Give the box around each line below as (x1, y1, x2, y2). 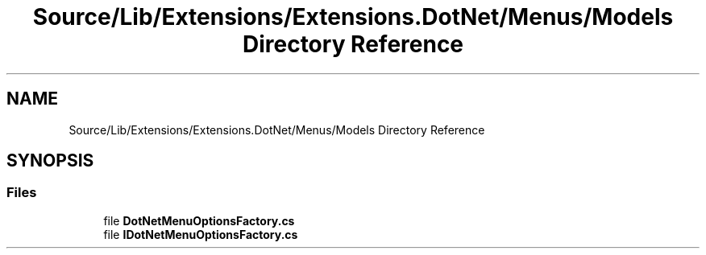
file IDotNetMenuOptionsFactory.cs (103, 227, 298, 241)
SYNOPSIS (6, 150, 94, 171)
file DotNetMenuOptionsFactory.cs (103, 213, 295, 228)
